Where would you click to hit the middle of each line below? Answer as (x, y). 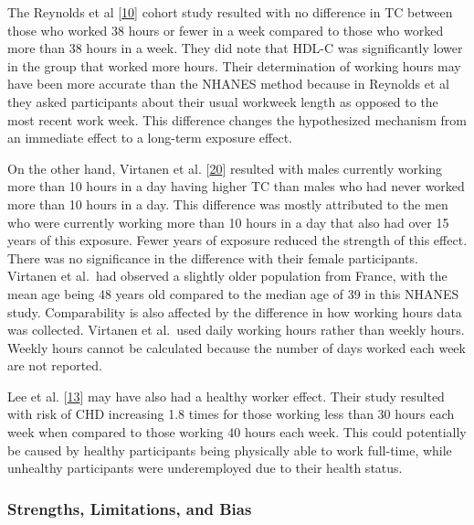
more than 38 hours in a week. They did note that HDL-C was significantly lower (235, 48)
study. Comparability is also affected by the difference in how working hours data (235, 311)
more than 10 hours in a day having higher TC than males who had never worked (236, 186)
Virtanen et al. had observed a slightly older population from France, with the (227, 276)
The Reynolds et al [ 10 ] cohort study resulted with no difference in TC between (230, 12)
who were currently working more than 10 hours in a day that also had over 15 (228, 222)
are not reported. (55, 365)
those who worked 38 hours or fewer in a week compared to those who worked (226, 30)
